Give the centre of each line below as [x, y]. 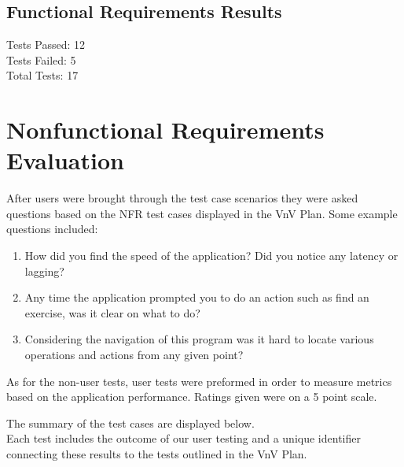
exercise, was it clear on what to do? [112, 312]
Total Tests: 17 [42, 75]
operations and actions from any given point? [134, 355]
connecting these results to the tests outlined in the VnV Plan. [157, 454]
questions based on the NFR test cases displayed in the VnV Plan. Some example [202, 213]
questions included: [52, 229]
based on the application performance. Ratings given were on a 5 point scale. [192, 397]
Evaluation [65, 160]
